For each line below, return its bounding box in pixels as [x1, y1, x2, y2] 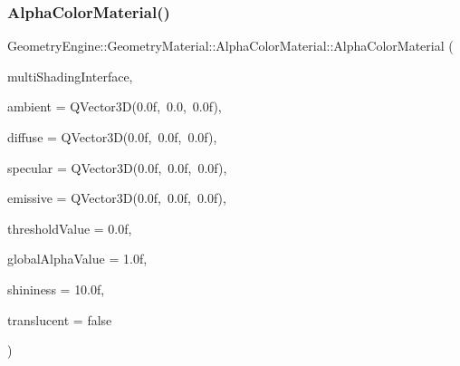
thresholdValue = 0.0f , [7, 218, 132, 237]
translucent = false [7, 310, 112, 329]
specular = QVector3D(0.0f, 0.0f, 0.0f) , [7, 158, 227, 177]
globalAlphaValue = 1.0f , [7, 249, 148, 268]
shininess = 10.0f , [7, 279, 105, 298]
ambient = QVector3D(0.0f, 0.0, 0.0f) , [7, 97, 222, 116]
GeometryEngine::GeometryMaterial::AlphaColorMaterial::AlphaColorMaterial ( [7, 36, 454, 55]
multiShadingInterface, [7, 66, 133, 85]
